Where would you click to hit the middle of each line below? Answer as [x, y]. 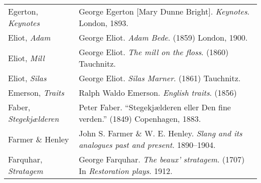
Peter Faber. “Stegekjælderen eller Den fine [155, 107]
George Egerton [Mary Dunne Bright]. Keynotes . [164, 11]
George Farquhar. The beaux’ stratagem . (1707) [162, 159]
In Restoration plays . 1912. [125, 171]
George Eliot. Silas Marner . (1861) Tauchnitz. [160, 78]
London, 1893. [103, 23]
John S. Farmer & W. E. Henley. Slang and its [160, 133]
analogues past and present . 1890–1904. [147, 145]
